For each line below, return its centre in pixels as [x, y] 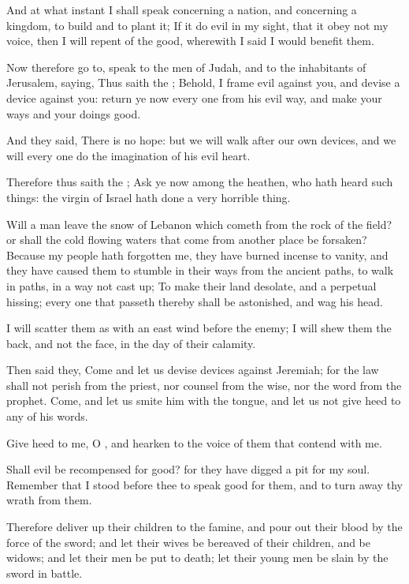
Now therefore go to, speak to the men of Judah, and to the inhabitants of [186, 67]
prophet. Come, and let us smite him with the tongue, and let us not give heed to [204, 401]
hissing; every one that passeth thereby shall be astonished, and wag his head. [195, 301]
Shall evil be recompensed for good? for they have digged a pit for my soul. [188, 469]
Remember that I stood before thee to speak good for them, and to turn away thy [204, 484]
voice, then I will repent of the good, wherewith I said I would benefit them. [190, 41]
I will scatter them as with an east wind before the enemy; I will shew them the [199, 328]
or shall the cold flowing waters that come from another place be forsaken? [187, 240]
